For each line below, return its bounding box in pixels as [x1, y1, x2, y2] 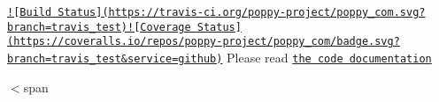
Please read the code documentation [227, 47, 432, 66]
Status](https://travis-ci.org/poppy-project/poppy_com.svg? [58, 6, 426, 18]
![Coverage [127, 20, 191, 33]
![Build [7, 6, 52, 18]
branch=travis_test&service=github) [7, 52, 223, 65]
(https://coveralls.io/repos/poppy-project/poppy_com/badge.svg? [7, 35, 400, 48]
